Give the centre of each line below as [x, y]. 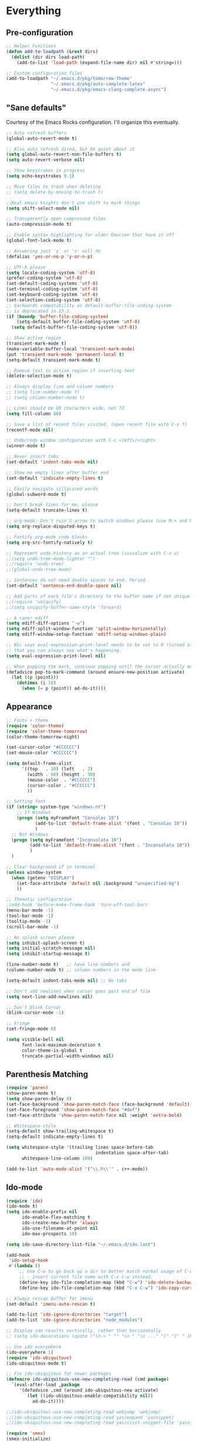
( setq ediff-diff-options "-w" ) [45, 623]
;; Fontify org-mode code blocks [47, 537]
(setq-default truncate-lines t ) [47, 511]
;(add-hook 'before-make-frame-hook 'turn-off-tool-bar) [77, 905]
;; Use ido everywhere [34, 1347]
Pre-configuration [40, 33]
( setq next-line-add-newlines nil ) [50, 996]
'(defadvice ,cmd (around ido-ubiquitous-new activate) [89, 1390]
